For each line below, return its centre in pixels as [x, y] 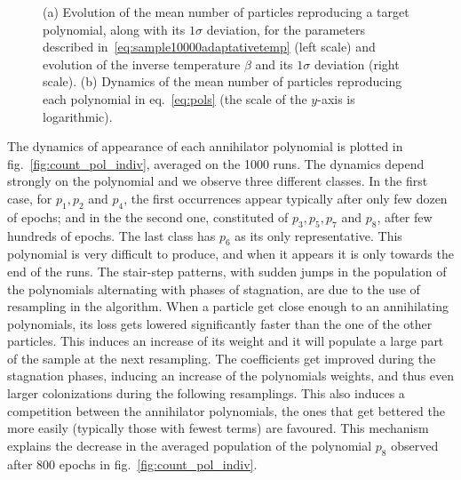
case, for [30, 198]
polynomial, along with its [114, 29]
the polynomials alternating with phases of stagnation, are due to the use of [214, 288]
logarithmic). [78, 116]
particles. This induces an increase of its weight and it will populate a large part [226, 341]
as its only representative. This [318, 235]
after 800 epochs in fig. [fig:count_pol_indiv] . [132, 464]
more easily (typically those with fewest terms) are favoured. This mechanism [218, 428]
